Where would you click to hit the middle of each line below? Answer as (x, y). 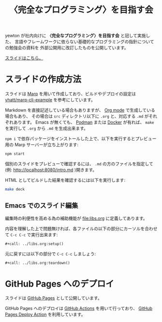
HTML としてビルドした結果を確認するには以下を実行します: (65, 180)
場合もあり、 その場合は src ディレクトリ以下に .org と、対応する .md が (77, 116)
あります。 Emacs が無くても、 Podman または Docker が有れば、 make (84, 122)
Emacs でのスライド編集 (42, 206)
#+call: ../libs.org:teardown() (37, 263)
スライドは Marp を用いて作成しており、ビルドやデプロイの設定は (71, 94)
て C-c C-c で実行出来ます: (31, 234)
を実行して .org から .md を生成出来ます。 (47, 129)
